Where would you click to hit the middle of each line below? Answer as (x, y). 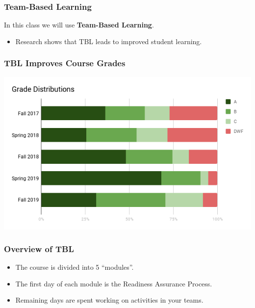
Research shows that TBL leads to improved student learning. (109, 41)
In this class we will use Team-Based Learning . (79, 25)
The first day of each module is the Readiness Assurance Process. (114, 283)
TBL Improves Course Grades (65, 63)
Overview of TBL (39, 248)
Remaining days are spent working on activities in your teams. (109, 300)
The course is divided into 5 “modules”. (75, 267)
